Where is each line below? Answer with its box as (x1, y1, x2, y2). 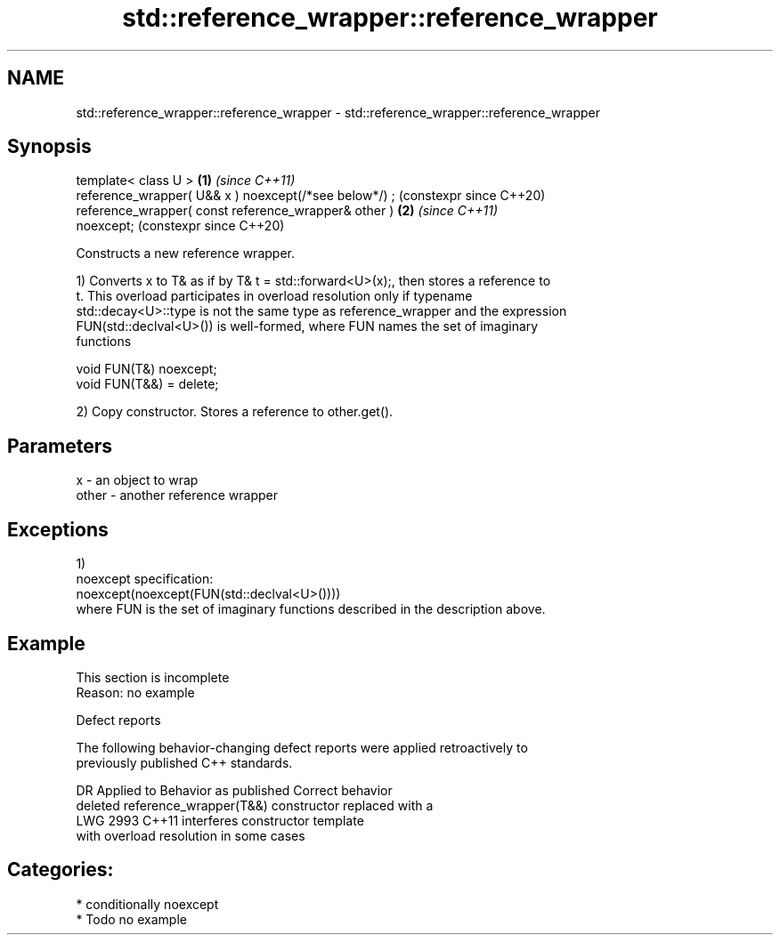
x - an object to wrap (76, 472, 199, 488)
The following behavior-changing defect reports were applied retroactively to (76, 739, 528, 755)
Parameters (7, 434, 112, 457)
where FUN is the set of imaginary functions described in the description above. (76, 601, 546, 617)
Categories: (7, 858, 114, 882)
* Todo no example (76, 911, 187, 927)
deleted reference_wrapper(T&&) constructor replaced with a (76, 797, 434, 813)
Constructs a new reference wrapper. (76, 246, 295, 262)
